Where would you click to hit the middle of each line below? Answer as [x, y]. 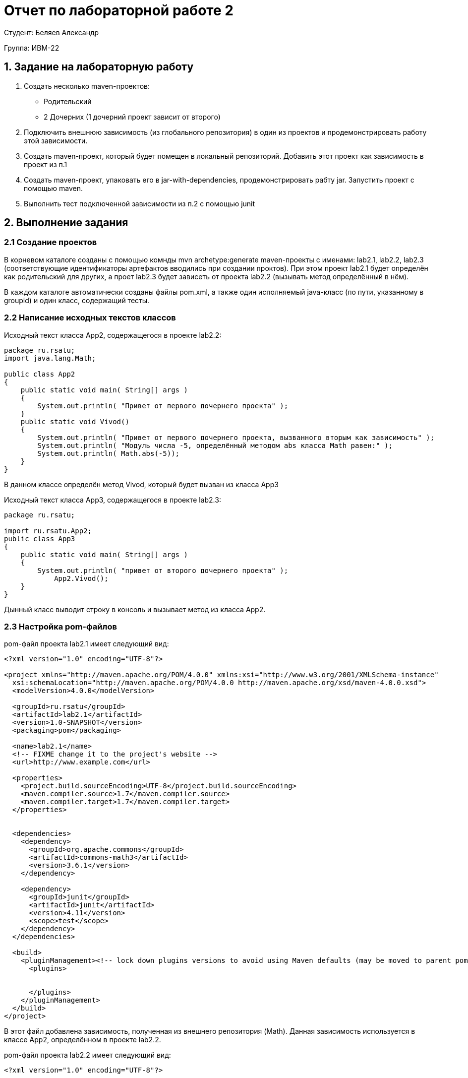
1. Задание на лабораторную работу [99, 67]
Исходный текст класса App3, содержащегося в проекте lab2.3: [113, 500]
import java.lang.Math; [50, 358]
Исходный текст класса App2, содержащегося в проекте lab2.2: [113, 335]
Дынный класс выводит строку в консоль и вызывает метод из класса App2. [135, 609]
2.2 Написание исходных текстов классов [90, 318]
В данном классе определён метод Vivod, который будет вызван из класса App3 [141, 484]
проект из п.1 [46, 164]
